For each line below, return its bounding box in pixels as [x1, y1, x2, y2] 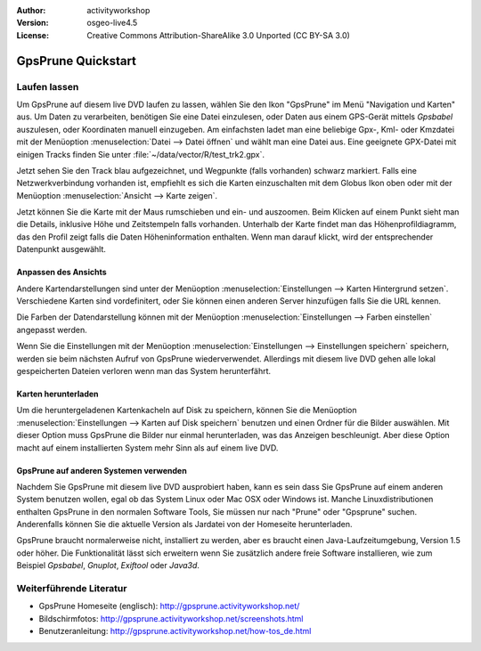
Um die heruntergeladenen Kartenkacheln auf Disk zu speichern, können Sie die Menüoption [16, 405, 357, 416]
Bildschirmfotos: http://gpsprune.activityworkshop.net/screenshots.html [38, 613, 304, 623]
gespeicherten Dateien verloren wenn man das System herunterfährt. [16, 365, 272, 376]
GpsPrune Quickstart [16, 53, 137, 69]
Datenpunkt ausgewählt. [16, 244, 106, 255]
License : [16, 29, 49, 40]
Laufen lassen [16, 80, 79, 93]
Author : [16, 5, 46, 15]
